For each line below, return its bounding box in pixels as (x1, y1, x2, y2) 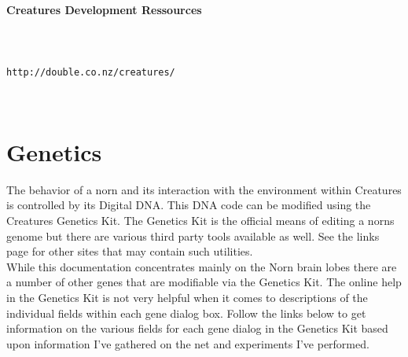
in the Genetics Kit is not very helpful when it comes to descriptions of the (6, 289, 368, 305)
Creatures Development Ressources (6, 2, 202, 17)
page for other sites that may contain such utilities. (6, 243, 253, 259)
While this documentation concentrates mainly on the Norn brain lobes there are (6, 258, 397, 274)
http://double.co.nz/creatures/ (6, 67, 175, 79)
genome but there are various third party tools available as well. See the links (6, 227, 380, 244)
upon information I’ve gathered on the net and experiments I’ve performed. (6, 335, 369, 351)
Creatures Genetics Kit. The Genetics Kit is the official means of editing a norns (6, 212, 395, 228)
